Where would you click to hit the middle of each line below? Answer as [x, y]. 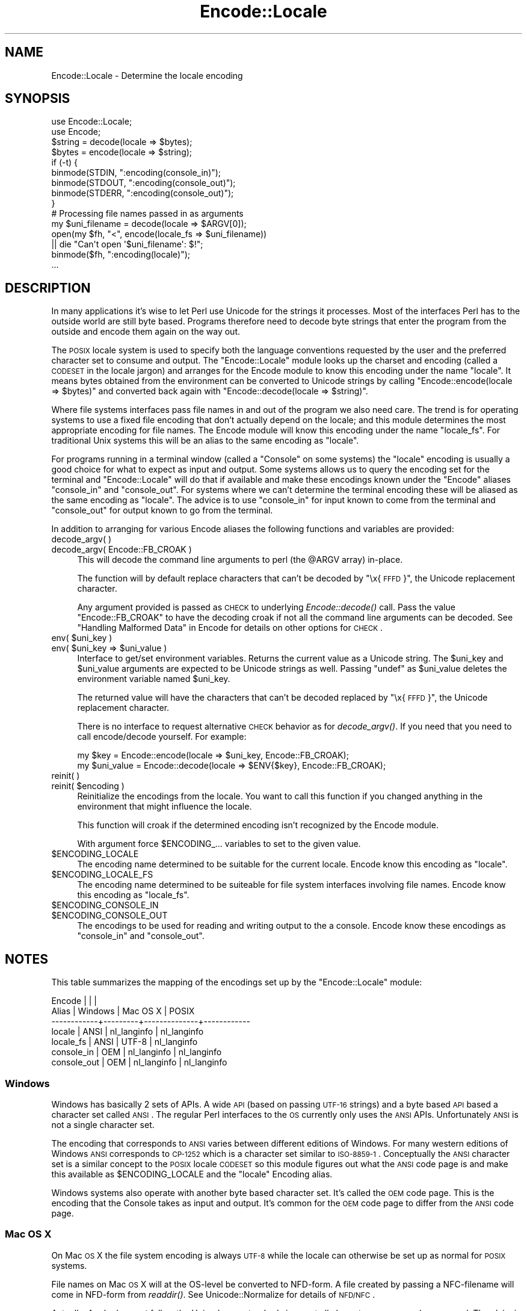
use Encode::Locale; [92, 122]
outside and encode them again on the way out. [146, 332]
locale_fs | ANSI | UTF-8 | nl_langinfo [125, 1042]
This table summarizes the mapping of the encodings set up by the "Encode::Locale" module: [237, 982]
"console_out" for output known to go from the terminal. [162, 510]
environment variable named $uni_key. [154, 679]
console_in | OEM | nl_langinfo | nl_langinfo [137, 1052]
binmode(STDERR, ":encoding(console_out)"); [143, 193]
